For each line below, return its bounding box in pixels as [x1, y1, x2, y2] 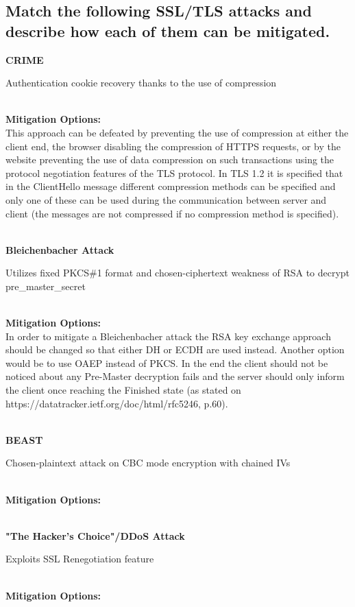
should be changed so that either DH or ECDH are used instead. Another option [5, 342, 345, 357]
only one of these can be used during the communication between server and [5, 192, 327, 206]
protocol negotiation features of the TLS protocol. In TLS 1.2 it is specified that [5, 165, 343, 180]
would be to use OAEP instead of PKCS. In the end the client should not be [5, 355, 328, 370]
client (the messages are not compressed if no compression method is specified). [5, 206, 339, 220]
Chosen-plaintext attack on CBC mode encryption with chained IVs [5, 455, 291, 470]
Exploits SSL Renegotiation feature [5, 551, 154, 566]
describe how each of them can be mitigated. [5, 20, 330, 41]
